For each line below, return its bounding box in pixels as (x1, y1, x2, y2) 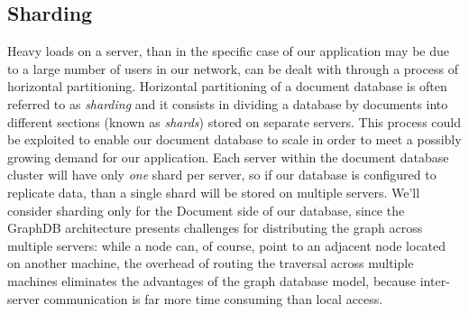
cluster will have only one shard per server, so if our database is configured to (7, 165, 437, 184)
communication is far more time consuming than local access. (43, 289, 383, 308)
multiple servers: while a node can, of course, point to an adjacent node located (7, 235, 446, 254)
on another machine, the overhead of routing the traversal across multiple (7, 254, 414, 272)
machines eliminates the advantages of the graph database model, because (7, 271, 417, 290)
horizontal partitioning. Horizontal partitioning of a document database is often (7, 77, 447, 96)
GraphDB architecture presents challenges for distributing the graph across (7, 218, 423, 237)
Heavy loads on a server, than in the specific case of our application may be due (7, 42, 450, 60)
